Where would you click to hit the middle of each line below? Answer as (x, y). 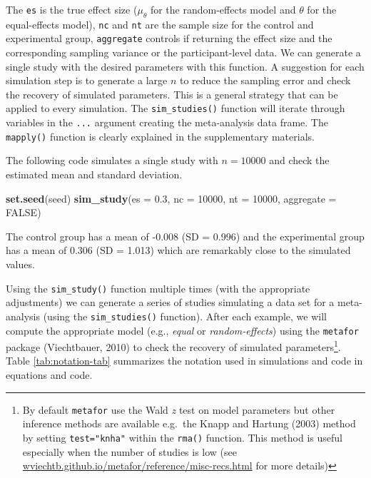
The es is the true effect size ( (72, 9)
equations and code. (49, 375)
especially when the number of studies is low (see (130, 451)
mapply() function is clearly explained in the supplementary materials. (160, 136)
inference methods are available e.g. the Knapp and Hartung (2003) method (189, 423)
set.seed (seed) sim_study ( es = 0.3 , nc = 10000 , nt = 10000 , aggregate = (171, 198)
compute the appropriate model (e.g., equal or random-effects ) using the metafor (182, 330)
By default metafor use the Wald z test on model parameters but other (179, 409)
